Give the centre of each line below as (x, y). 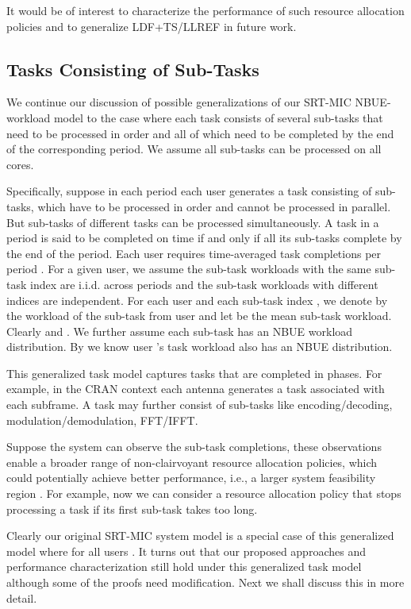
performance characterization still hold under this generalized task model (184, 567)
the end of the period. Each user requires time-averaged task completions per (194, 253)
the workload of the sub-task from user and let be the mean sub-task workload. (199, 316)
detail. (22, 597)
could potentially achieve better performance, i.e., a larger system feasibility (191, 478)
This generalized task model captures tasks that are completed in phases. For (194, 373)
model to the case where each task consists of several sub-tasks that (218, 117)
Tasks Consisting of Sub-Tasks (133, 69)
